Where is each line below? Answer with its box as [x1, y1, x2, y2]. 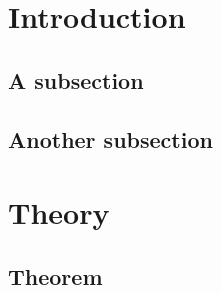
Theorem [8, 260, 103, 291]
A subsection [8, 64, 144, 95]
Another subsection [8, 123, 213, 154]
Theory [8, 192, 110, 233]
